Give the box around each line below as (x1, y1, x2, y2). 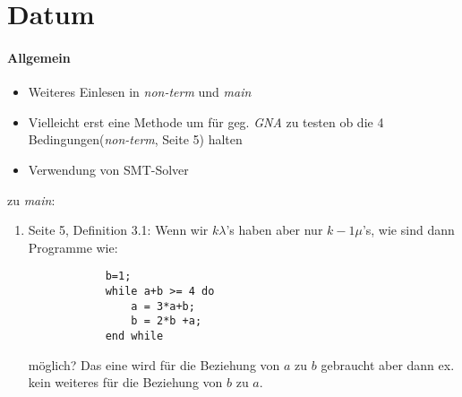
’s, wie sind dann (362, 220, 455, 239)
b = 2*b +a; (131, 315, 202, 328)
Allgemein (7, 47, 71, 66)
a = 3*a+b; (131, 299, 195, 313)
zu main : (7, 190, 56, 209)
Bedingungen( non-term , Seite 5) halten (28, 130, 243, 149)
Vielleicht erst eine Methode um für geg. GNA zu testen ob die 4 (28, 112, 384, 131)
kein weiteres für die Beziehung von (28, 373, 223, 392)
